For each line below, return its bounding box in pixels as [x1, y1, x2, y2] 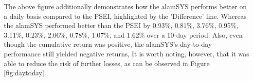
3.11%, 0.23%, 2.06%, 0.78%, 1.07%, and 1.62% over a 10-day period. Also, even [4, 29, 243, 40]
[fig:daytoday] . [4, 67, 46, 78]
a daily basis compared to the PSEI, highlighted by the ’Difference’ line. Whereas [4, 11, 247, 21]
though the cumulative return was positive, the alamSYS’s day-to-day [4, 39, 212, 49]
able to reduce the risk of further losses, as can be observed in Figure [4, 58, 210, 68]
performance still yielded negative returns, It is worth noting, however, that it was [4, 48, 249, 58]
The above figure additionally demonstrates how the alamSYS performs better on [4, 1, 247, 11]
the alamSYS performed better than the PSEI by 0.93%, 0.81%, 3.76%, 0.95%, [4, 20, 238, 30]
